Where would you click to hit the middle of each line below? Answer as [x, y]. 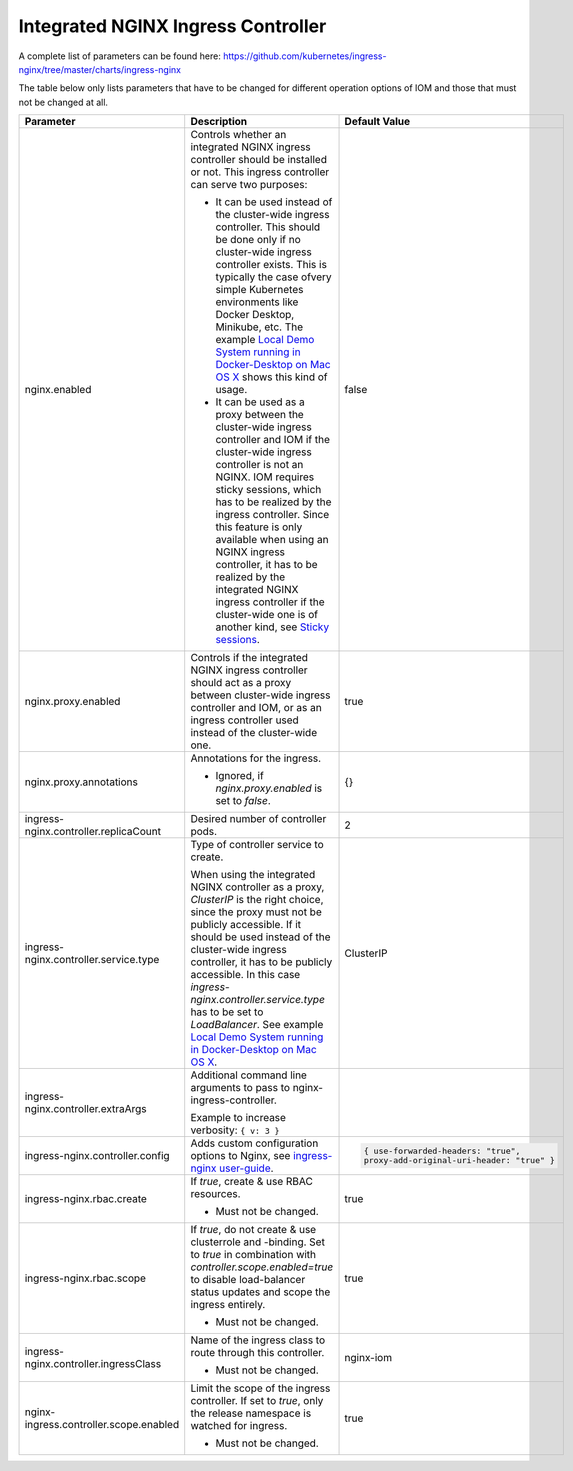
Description [219, 122]
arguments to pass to [240, 1088]
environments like [257, 302]
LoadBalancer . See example [257, 1025]
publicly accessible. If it [246, 925]
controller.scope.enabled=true [262, 1267]
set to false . [243, 801]
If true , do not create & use [253, 1230]
